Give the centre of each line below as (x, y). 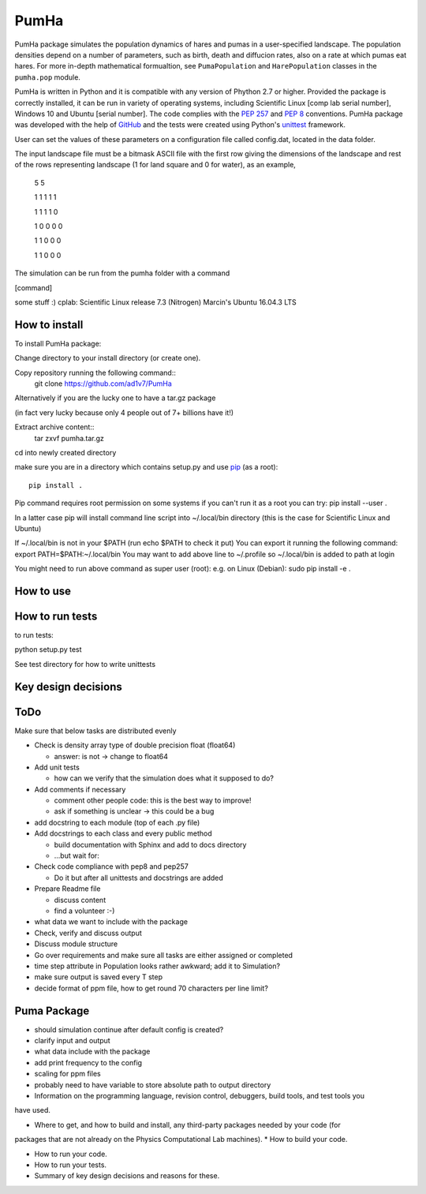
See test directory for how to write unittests (85, 664)
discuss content (80, 900)
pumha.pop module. (47, 77)
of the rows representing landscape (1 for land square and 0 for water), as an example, (155, 165)
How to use (43, 591)
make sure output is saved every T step (99, 977)
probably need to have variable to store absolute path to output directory (153, 1084)
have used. (33, 1110)
